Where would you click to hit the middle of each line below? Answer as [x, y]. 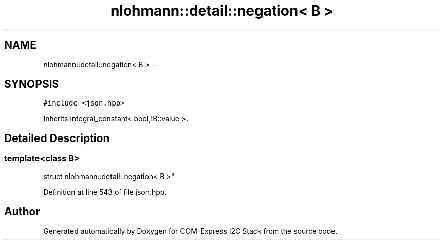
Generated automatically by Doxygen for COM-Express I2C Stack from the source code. [190, 231]
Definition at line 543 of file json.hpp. [105, 192]
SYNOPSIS [32, 84]
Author [22, 212]
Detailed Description [57, 138]
